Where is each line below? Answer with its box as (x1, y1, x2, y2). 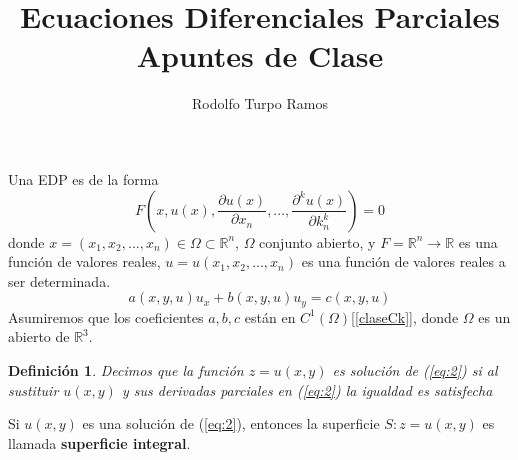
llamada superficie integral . (8, 432, 191, 453)
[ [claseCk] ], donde (351, 306, 459, 327)
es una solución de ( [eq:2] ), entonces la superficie (82, 413, 380, 434)
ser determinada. (8, 270, 111, 291)
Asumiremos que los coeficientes (8, 306, 204, 327)
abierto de (8, 326, 70, 347)
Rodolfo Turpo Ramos (192, 93, 328, 114)
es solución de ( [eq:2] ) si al (332, 359, 498, 380)
